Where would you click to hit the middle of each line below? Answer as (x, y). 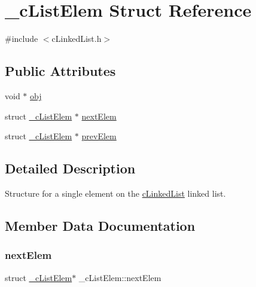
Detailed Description (70, 168)
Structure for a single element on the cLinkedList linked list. (115, 193)
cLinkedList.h (77, 39)
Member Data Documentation (100, 225)
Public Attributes (60, 71)
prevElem (99, 136)
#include (22, 39)
